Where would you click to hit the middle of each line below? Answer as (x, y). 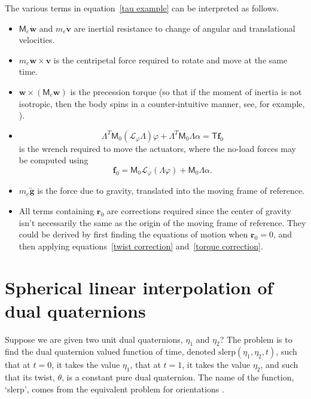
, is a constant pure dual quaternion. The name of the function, (178, 377)
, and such (279, 365)
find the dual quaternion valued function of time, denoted (110, 351)
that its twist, (30, 377)
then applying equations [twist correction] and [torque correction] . (141, 246)
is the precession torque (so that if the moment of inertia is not (186, 91)
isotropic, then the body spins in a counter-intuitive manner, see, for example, (162, 103)
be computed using (54, 160)
